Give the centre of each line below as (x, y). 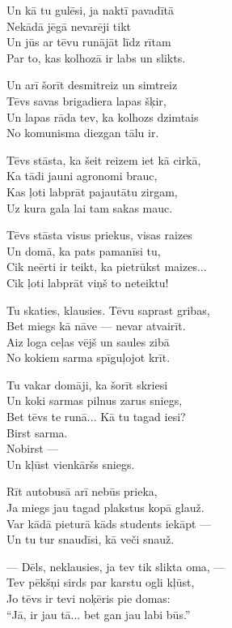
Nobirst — (33, 448)
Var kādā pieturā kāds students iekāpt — (109, 523)
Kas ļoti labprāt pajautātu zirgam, (92, 191)
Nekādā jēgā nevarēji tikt (69, 26)
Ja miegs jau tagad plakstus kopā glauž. (105, 508)
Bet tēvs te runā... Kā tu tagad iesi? (96, 417)
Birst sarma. (37, 432)
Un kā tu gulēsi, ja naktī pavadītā (90, 10)
